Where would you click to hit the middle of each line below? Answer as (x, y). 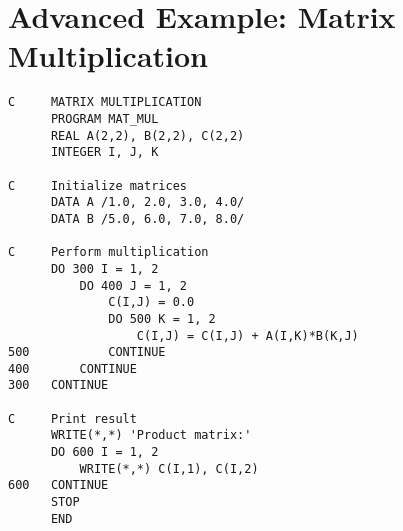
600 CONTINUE (58, 485)
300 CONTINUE (58, 385)
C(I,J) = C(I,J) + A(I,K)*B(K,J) (247, 335)
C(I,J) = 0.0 (151, 302)
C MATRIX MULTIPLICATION (105, 102)
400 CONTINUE (72, 368)
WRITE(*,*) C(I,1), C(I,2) (169, 468)
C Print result (72, 418)
